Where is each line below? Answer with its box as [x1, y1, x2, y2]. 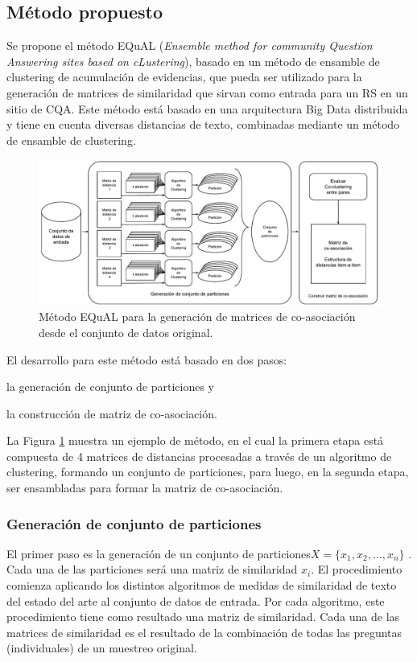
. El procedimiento [311, 561, 403, 578]
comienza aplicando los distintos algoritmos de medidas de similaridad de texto [6, 577, 397, 594]
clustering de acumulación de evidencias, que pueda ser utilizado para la [6, 68, 362, 85]
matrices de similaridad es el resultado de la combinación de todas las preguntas [6, 623, 403, 640]
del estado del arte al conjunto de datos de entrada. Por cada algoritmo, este [6, 592, 385, 609]
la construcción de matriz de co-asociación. [6, 405, 217, 421]
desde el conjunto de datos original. [39, 323, 213, 340]
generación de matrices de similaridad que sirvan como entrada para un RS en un [6, 84, 408, 101]
